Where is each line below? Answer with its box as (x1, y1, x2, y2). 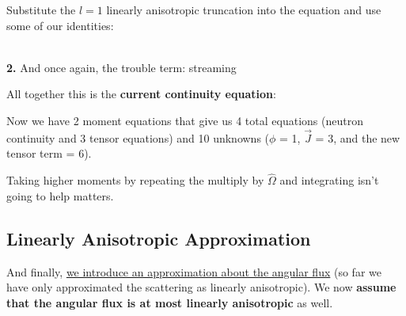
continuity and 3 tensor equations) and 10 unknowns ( (6, 129, 270, 146)
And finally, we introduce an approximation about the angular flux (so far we (6, 263, 381, 280)
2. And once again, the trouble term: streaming (6, 59, 237, 75)
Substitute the (6, 2, 76, 17)
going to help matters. (6, 187, 114, 204)
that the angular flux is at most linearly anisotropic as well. (6, 294, 333, 310)
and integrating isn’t (279, 172, 379, 188)
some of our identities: (6, 17, 114, 33)
